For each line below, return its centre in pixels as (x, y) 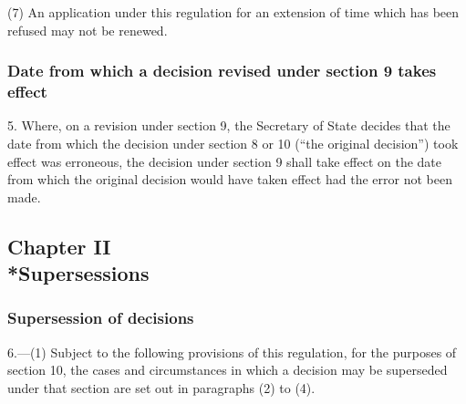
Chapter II (59, 246)
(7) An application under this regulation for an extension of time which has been (233, 12)
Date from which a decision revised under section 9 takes (222, 71)
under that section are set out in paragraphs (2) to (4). (161, 387)
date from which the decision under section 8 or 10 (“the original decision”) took (233, 143)
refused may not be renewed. (88, 30)
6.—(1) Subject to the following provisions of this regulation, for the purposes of (232, 352)
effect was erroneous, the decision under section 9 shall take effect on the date (225, 161)
